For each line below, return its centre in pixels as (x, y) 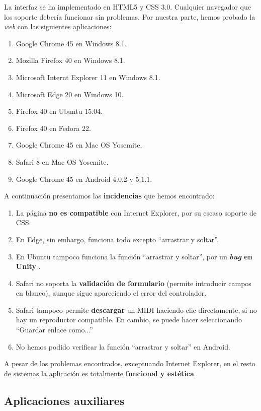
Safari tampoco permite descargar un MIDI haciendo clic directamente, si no (136, 310)
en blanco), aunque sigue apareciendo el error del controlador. (111, 293)
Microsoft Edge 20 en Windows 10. (70, 94)
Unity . (28, 266)
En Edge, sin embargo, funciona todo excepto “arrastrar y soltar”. (117, 239)
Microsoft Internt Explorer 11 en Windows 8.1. (88, 77)
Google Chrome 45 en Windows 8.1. (71, 43)
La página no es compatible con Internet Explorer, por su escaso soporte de (136, 212)
